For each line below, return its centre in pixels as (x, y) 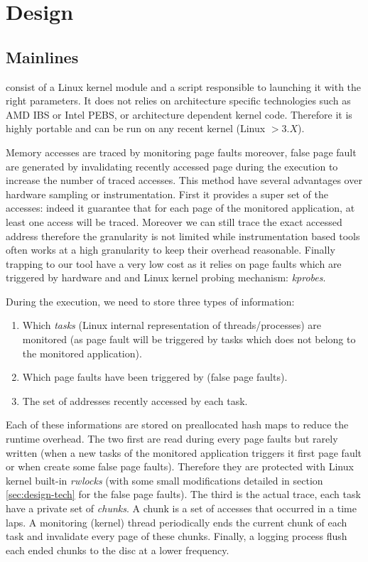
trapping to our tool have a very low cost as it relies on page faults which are (174, 263)
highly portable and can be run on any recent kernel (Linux (136, 128)
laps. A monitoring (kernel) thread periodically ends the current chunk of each (177, 522)
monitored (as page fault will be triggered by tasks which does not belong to (189, 339)
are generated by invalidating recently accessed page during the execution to (172, 166)
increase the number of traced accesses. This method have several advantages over (184, 180)
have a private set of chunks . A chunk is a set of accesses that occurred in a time (181, 508)
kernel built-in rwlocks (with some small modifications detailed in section (164, 480)
